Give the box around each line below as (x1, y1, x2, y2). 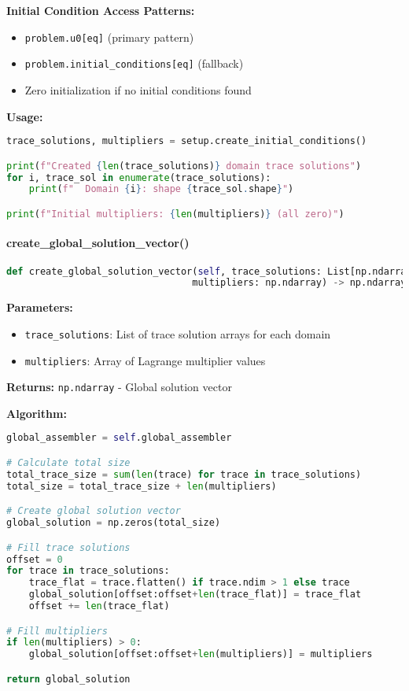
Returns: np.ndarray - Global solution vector (6, 379, 232, 395)
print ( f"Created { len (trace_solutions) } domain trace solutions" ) (6, 160, 362, 172)
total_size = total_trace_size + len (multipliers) (6, 480, 277, 492)
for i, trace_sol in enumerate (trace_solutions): (6, 172, 271, 183)
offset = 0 (6, 553, 63, 565)
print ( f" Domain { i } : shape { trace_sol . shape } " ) (28, 183, 294, 195)
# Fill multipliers (6, 625, 108, 637)
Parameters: (6, 299, 73, 316)
